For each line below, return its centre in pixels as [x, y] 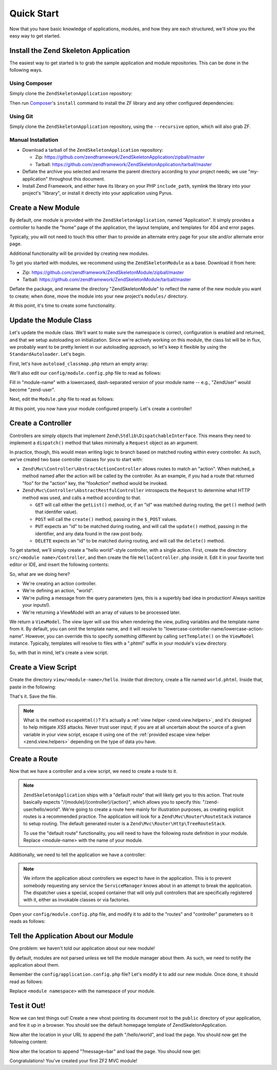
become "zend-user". [32, 389]
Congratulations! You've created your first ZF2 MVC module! [73, 1060]
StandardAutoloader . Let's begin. [47, 354]
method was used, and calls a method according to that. [82, 497]
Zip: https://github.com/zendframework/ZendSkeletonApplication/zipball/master [120, 157]
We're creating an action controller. [60, 583]
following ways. [26, 70]
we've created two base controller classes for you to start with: [76, 459]
